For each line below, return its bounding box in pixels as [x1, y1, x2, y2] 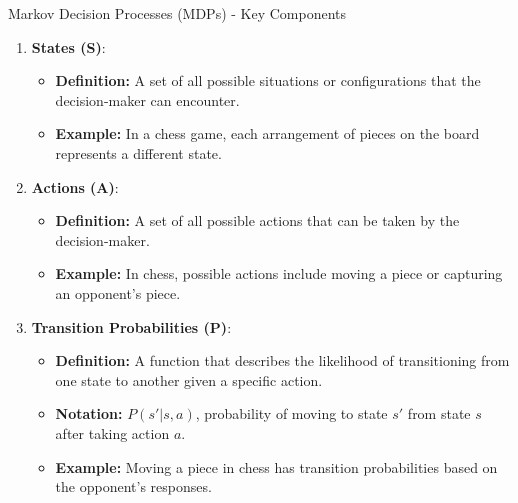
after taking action [55, 422, 170, 443]
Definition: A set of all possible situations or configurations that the [55, 70, 481, 91]
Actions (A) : [31, 176, 119, 197]
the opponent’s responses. [55, 476, 212, 497]
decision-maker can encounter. [55, 89, 240, 110]
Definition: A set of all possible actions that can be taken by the [55, 210, 460, 231]
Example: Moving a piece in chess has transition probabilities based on [55, 456, 498, 477]
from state [407, 403, 471, 424]
